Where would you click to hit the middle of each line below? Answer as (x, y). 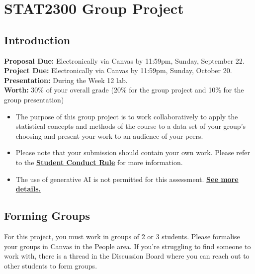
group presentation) (34, 99)
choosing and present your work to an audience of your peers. (109, 136)
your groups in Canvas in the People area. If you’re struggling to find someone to (127, 246)
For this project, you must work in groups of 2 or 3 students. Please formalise (122, 236)
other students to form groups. (51, 265)
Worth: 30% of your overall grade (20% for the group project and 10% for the (124, 90)
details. (28, 189)
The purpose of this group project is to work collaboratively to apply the (127, 116)
